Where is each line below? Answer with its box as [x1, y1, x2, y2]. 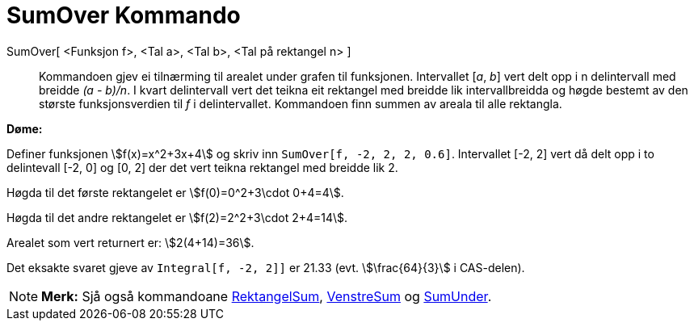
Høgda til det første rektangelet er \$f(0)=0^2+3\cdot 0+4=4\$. [6, 185, 344, 199]
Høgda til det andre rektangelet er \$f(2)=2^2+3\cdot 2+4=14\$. [6, 210, 348, 224]
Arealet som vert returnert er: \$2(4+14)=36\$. [6, 235, 254, 249]
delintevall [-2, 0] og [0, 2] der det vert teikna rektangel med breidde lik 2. [6, 160, 398, 174]
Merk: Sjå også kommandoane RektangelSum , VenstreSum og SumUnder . [41, 287, 492, 304]
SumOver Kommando [6, 2, 241, 29]
